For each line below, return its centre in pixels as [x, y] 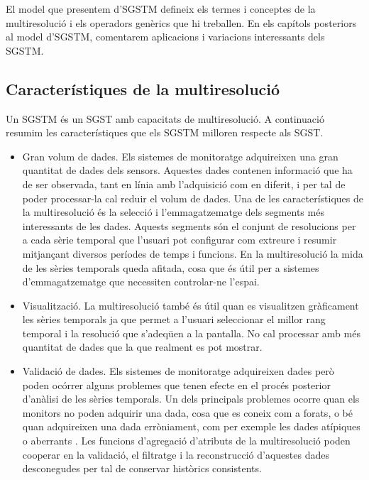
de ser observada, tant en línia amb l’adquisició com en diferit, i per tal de [184, 184]
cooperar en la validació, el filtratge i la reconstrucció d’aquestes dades [176, 454]
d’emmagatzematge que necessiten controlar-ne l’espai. [141, 282]
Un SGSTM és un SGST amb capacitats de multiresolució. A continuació [165, 118]
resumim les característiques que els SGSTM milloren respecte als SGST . [165, 132]
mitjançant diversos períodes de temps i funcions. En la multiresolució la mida [193, 253]
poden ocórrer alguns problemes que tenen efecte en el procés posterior [176, 384]
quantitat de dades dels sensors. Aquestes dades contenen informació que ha [187, 170]
